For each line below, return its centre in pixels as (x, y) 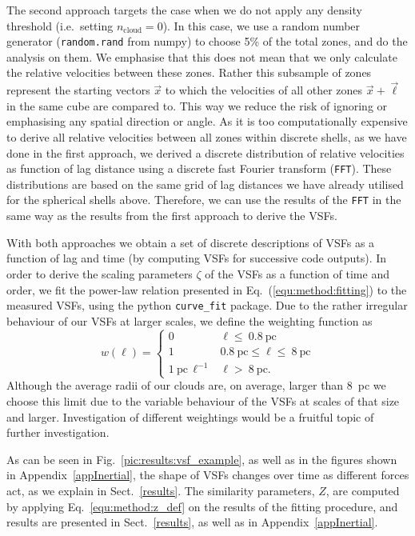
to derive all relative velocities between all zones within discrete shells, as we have (207, 137)
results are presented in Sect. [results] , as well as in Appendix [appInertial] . (192, 522)
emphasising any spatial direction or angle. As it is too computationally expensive (207, 121)
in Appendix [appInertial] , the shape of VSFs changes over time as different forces (208, 475)
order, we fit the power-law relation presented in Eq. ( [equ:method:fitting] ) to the (207, 289)
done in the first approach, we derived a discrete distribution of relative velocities (206, 152)
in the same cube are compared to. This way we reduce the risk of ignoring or (197, 105)
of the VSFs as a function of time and (297, 273)
